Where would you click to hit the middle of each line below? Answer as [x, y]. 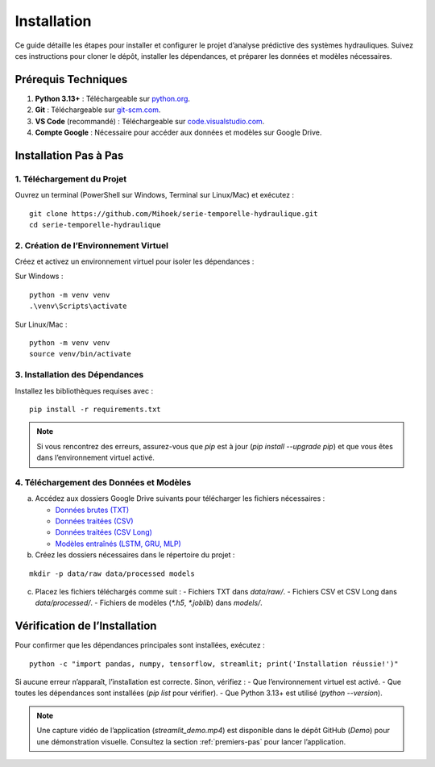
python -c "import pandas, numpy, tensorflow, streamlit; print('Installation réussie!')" [214, 664]
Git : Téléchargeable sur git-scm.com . [98, 110]
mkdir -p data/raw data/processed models [112, 573]
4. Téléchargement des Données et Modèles [103, 482]
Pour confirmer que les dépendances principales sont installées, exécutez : [140, 645]
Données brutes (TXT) [92, 510]
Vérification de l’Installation [86, 626]
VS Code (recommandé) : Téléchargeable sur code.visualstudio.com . [150, 121]
